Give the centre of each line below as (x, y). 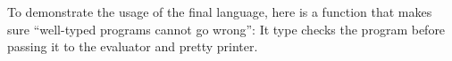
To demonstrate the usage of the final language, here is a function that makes (220, 11)
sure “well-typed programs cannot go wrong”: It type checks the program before (226, 29)
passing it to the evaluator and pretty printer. (133, 46)
